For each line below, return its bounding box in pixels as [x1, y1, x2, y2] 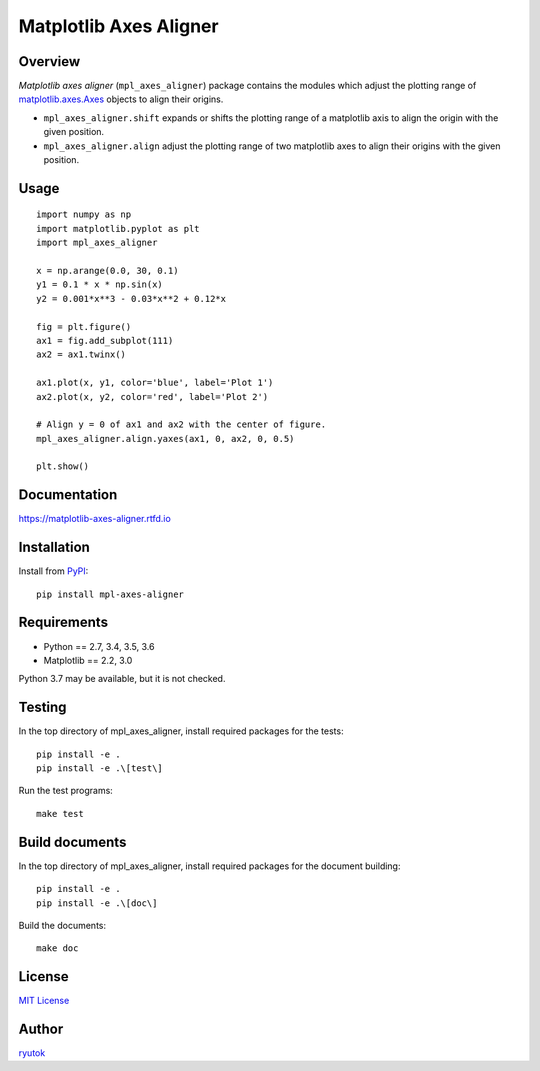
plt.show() [36, 461, 90, 472]
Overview [18, 53, 81, 70]
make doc [36, 943, 79, 954]
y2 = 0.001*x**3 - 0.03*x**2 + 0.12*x [36, 293, 227, 304]
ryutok [18, 1047, 46, 1059]
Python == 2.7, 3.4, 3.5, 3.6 [43, 640, 155, 652]
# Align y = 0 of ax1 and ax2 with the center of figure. [36, 419, 327, 430]
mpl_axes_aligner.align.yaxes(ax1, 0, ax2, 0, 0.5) [36, 433, 295, 444]
